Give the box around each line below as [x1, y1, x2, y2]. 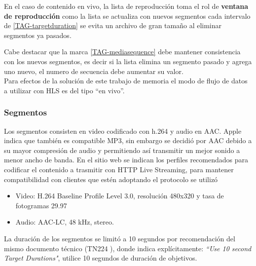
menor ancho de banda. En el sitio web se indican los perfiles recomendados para [4, 154, 249, 165]
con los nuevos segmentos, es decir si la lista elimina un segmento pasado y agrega [4, 56, 252, 66]
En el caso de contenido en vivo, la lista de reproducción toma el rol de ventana [4, 1, 249, 11]
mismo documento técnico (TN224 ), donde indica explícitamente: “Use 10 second [4, 243, 252, 253]
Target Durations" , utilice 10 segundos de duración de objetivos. [4, 253, 197, 263]
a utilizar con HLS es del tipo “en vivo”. [4, 85, 125, 95]
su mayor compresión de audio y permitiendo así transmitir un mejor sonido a [4, 145, 240, 155]
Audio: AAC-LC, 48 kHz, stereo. [15, 217, 114, 227]
